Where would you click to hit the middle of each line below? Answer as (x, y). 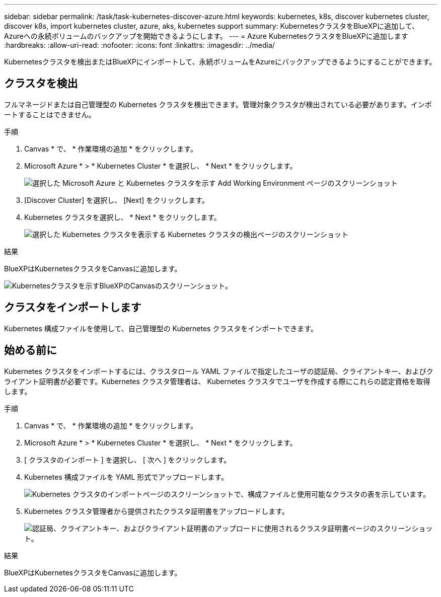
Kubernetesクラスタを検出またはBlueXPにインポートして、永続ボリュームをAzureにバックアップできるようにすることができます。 (220, 62)
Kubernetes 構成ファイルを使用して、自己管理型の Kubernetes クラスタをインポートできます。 (161, 328)
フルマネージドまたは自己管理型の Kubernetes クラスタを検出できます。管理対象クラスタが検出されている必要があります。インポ (218, 104)
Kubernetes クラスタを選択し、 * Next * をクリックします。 (123, 217)
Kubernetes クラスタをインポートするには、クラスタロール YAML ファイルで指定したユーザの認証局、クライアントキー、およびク (219, 371)
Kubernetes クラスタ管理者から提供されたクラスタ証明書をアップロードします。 (157, 511)
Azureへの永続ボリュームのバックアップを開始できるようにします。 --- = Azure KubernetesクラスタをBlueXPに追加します (206, 36)
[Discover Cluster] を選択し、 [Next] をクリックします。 (117, 200)
